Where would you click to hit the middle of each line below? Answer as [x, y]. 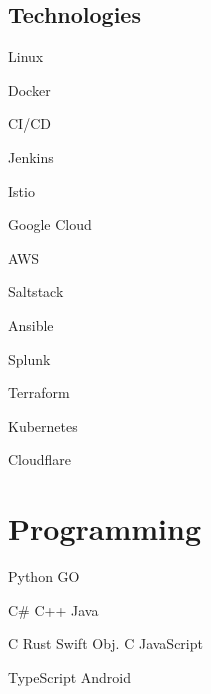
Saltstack [36, 291]
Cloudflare [40, 459]
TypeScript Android [70, 676]
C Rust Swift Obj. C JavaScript [105, 643]
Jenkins [31, 156]
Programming [104, 528]
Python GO [44, 576]
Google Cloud [50, 224]
